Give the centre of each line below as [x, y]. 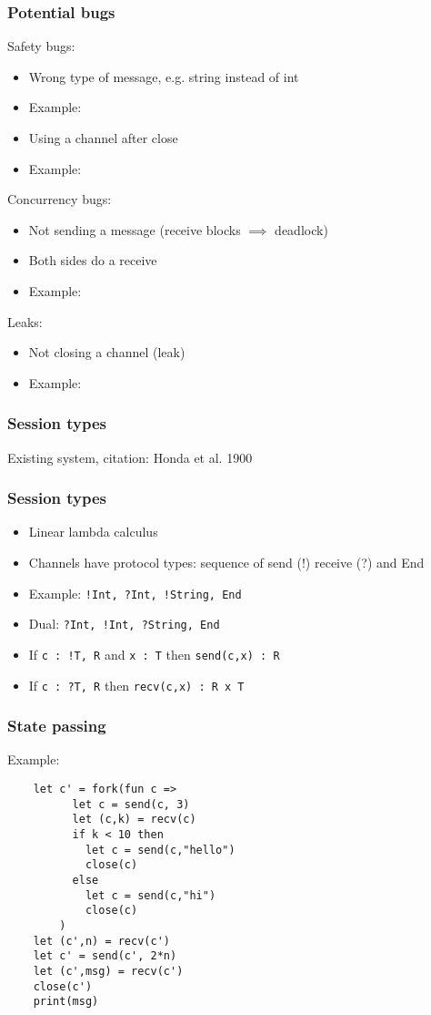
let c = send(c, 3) [131, 804]
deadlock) [301, 229]
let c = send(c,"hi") [150, 895]
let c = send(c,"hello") [160, 850]
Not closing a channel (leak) [107, 352]
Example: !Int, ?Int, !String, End [135, 593]
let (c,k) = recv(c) [134, 820]
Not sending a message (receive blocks [135, 229]
